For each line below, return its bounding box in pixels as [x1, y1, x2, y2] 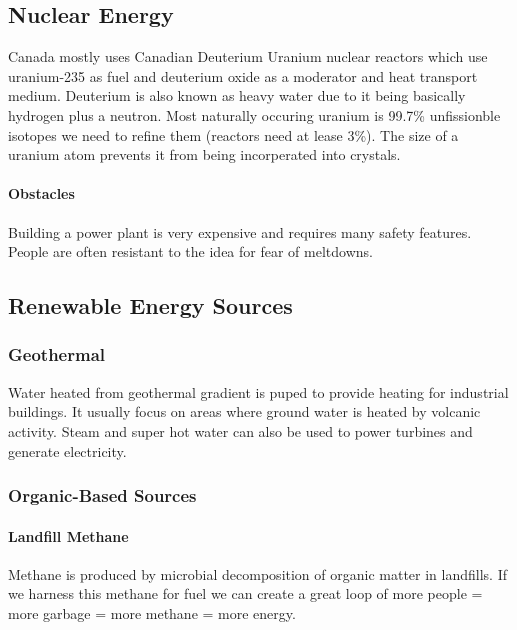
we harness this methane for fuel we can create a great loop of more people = [8, 583, 483, 604]
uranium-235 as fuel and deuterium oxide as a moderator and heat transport [8, 65, 478, 86]
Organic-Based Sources [8, 483, 197, 508]
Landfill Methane [8, 525, 129, 546]
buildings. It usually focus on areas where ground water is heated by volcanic [8, 401, 481, 422]
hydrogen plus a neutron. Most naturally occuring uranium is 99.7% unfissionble [8, 104, 501, 125]
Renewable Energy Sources [8, 290, 293, 321]
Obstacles [8, 183, 75, 204]
